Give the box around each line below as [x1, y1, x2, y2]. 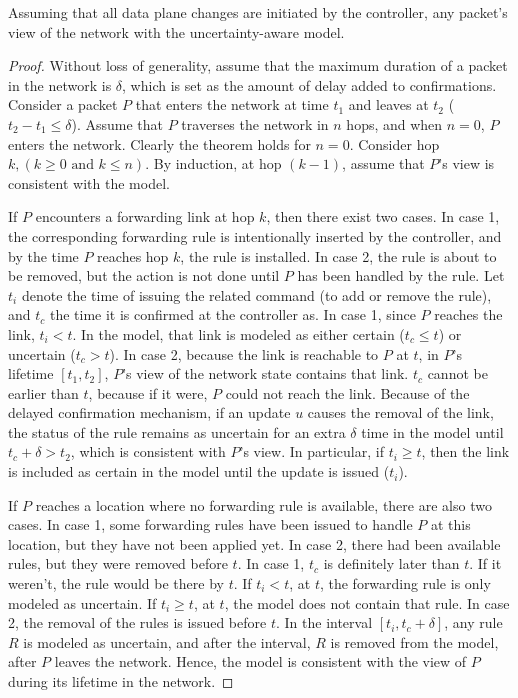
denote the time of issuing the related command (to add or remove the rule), [21, 284, 492, 305]
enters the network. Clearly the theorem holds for [8, 133, 311, 154]
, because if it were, [88, 382, 208, 403]
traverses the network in [181, 113, 329, 134]
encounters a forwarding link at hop [35, 206, 255, 227]
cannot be [427, 363, 488, 384]
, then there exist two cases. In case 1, [266, 206, 500, 227]
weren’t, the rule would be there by [8, 573, 224, 594]
